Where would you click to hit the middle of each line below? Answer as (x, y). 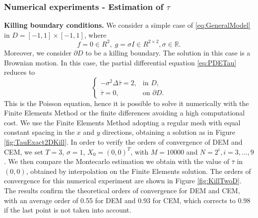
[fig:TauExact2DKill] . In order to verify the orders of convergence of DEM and (123, 142)
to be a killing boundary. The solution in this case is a (168, 52)
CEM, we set (24, 151)
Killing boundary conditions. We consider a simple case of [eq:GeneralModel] (127, 25)
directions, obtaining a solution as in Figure (169, 132)
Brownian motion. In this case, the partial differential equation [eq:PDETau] (120, 62)
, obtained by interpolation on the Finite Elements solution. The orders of (138, 171)
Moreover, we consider (38, 52)
